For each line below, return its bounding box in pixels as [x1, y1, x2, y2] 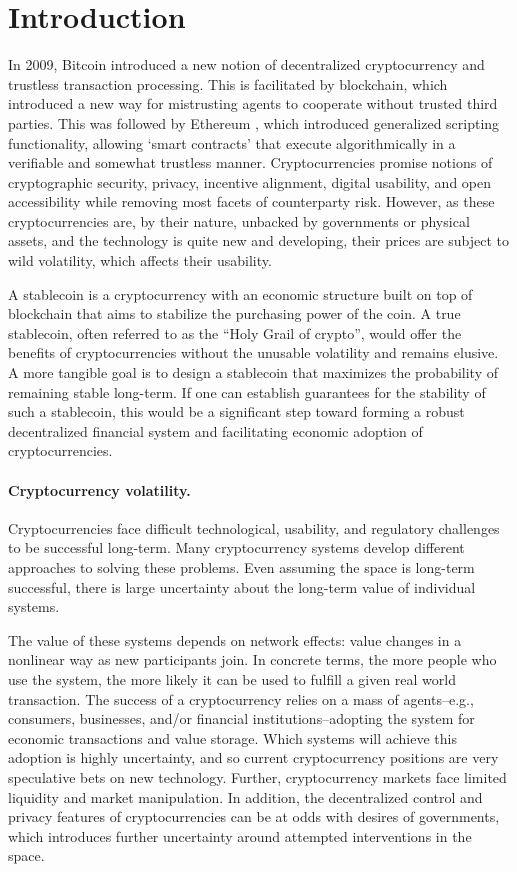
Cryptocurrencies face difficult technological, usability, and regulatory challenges [8, 517, 500, 538]
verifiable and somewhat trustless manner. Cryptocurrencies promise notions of [8, 152, 493, 173]
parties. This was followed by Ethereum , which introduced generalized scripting [8, 112, 500, 133]
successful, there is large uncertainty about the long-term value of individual [8, 576, 476, 597]
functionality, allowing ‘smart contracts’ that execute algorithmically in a [8, 132, 456, 153]
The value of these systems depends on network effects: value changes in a [8, 629, 462, 650]
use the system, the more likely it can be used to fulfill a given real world [8, 668, 456, 689]
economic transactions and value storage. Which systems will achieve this [8, 727, 457, 748]
